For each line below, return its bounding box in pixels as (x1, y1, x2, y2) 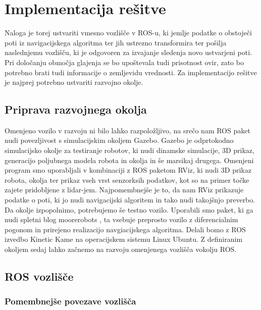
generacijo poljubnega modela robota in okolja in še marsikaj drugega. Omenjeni (5, 154, 254, 165)
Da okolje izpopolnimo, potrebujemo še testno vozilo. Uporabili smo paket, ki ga (5, 204, 253, 215)
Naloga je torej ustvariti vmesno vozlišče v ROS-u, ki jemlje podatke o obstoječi (5, 27, 252, 38)
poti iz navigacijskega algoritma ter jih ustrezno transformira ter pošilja (5, 37, 227, 47)
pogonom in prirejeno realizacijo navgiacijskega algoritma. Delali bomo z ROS (5, 224, 246, 234)
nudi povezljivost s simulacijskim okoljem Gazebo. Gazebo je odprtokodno (5, 135, 234, 145)
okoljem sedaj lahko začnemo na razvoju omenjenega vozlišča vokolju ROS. (5, 244, 237, 254)
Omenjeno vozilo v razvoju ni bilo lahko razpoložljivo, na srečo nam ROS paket (5, 125, 250, 135)
